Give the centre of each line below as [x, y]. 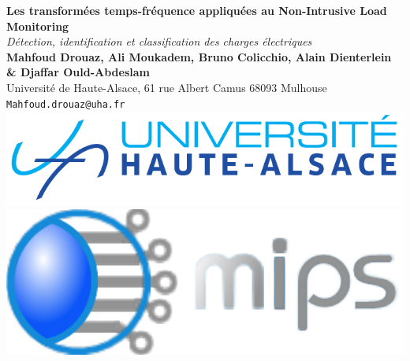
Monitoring [38, 26]
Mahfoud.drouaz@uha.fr [66, 104]
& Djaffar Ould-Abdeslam [78, 72]
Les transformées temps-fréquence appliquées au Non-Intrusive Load [197, 10]
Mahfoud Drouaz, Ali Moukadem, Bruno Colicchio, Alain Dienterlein [199, 56]
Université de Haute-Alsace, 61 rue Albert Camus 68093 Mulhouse [167, 87]
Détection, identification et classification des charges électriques [159, 41]
